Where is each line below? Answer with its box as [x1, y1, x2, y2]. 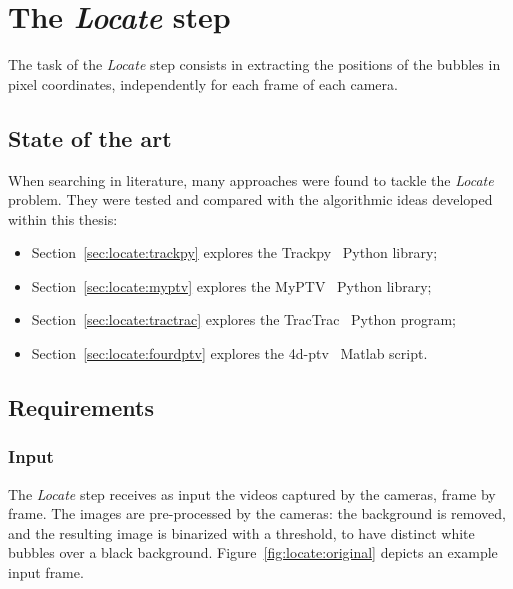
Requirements [8, 392, 154, 423]
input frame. [8, 562, 84, 583]
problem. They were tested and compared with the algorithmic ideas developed [8, 189, 493, 210]
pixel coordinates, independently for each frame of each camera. [8, 73, 398, 94]
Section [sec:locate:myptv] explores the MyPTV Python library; [31, 275, 432, 296]
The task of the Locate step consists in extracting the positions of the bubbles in [8, 54, 501, 75]
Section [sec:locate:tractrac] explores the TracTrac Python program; [31, 309, 456, 330]
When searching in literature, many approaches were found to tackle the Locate [8, 169, 494, 190]
